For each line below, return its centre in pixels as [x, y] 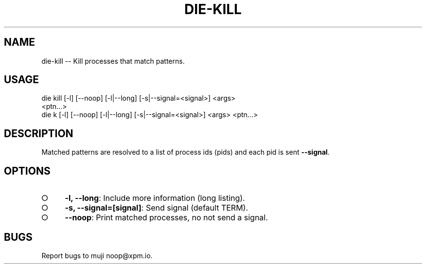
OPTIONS [27, 171]
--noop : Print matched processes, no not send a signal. [166, 218]
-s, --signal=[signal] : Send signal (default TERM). [157, 208]
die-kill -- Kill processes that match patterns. [113, 61]
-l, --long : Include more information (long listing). [155, 198]
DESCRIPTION [39, 133]
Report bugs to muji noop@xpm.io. [97, 255]
